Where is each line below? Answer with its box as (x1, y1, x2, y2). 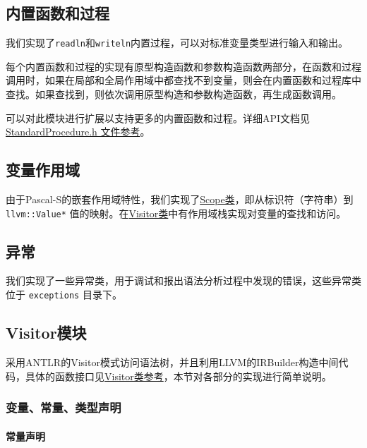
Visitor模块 (6, 322, 87, 344)
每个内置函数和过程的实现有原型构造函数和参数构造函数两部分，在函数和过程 (6, 59, 361, 73)
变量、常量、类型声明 (6, 399, 121, 416)
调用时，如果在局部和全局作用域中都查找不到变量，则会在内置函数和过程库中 (6, 73, 361, 87)
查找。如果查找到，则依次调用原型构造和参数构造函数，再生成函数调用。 (6, 87, 342, 102)
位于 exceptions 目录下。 (6, 287, 122, 302)
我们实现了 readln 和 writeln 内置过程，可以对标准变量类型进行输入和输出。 (6, 35, 349, 50)
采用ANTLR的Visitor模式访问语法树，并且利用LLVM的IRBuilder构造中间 (6, 354, 339, 369)
